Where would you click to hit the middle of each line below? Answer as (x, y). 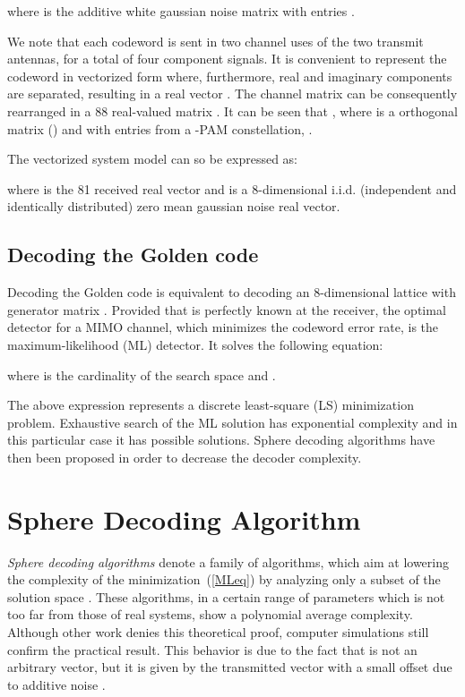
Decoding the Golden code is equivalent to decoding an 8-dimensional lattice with (232, 292)
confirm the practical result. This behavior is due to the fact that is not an (212, 649)
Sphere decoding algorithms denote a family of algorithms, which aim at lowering (228, 561)
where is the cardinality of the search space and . (142, 374)
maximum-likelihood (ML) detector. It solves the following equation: (195, 344)
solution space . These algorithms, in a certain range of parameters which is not (226, 596)
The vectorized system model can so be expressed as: (153, 159)
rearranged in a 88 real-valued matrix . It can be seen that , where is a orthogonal (232, 110)
